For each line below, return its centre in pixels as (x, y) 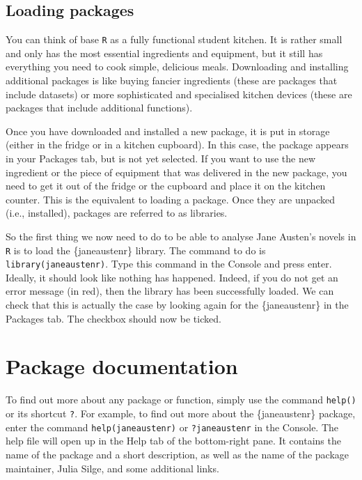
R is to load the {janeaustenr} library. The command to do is (136, 250)
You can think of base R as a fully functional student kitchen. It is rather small (174, 39)
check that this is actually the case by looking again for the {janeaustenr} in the (177, 305)
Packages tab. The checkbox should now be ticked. (113, 318)
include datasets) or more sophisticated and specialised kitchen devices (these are (179, 94)
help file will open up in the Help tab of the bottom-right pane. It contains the (173, 441)
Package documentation (122, 366)
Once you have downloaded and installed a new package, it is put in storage (168, 131)
